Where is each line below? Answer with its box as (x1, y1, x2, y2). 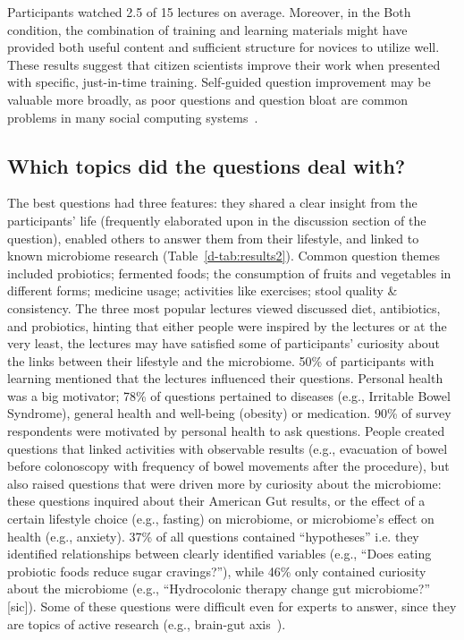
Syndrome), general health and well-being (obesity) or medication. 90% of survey (7, 404, 451, 422)
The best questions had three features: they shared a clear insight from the (7, 193, 418, 212)
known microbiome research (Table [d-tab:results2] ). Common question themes (7, 246, 440, 265)
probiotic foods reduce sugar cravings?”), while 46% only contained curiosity (7, 561, 426, 580)
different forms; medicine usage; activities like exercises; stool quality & (7, 281, 398, 300)
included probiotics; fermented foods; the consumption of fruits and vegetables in (7, 263, 451, 282)
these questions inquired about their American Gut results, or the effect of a (7, 491, 426, 510)
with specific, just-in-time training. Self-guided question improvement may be (7, 73, 431, 91)
